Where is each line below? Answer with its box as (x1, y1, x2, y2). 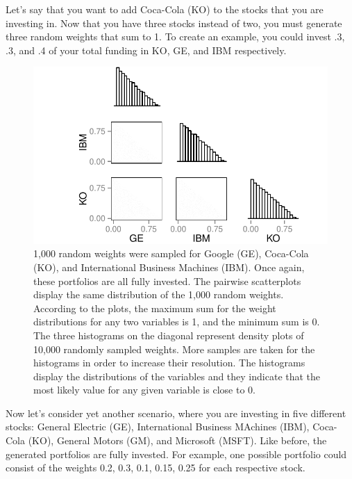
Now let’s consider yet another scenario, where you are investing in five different (6, 405, 346, 420)
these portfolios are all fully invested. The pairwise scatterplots (33, 273, 301, 288)
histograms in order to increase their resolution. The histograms (33, 355, 305, 370)
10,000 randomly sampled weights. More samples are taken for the (33, 341, 315, 356)
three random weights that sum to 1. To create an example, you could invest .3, (6, 29, 345, 44)
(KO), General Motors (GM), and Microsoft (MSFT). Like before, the (28, 433, 327, 448)
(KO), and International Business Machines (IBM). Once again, (33, 259, 305, 274)
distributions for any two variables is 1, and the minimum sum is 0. (33, 314, 320, 329)
